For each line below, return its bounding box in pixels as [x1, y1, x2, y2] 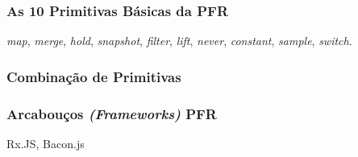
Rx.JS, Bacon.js [6, 134, 85, 151]
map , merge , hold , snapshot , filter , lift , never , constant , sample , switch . [6, 32, 352, 49]
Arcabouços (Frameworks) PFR [6, 103, 217, 123]
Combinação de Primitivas [6, 66, 181, 86]
